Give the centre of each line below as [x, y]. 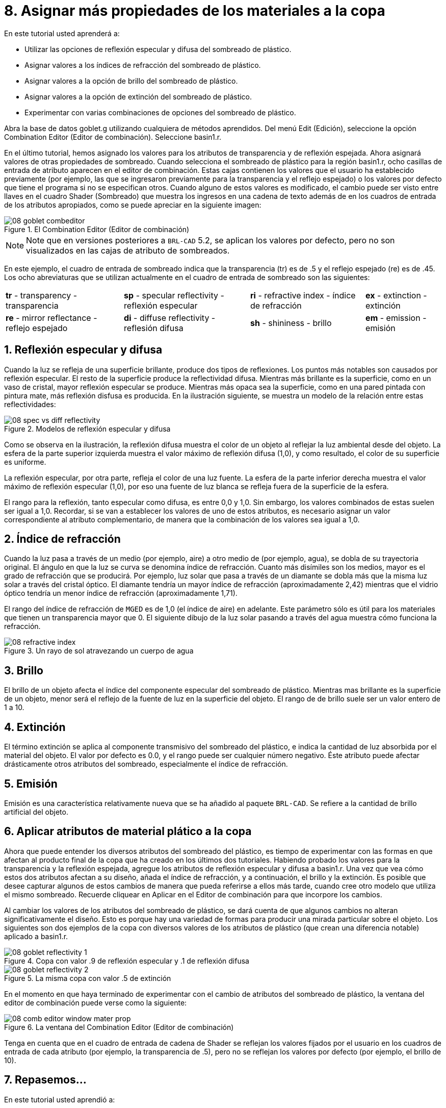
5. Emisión [31, 784]
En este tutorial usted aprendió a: [60, 1099]
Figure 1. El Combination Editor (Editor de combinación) [97, 229]
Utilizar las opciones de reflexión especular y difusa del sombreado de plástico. [158, 49]
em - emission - [396, 318]
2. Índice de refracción [62, 539]
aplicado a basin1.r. [36, 936]
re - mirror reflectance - [51, 318]
